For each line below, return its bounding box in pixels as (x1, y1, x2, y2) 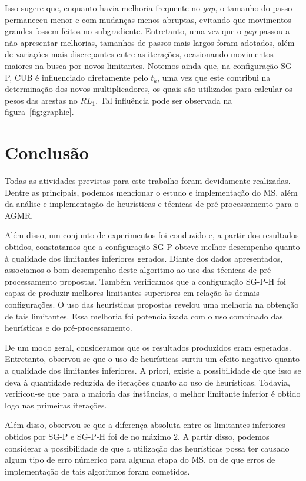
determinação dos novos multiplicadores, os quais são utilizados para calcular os (5, 83, 292, 95)
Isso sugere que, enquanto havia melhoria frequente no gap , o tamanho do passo (5, 2, 292, 14)
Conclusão (5, 140, 89, 164)
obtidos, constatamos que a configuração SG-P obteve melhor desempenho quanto (5, 240, 300, 253)
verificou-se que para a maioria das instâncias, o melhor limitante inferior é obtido (5, 387, 301, 400)
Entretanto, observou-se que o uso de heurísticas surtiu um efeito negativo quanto (5, 352, 300, 365)
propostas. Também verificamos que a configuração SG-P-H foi (59, 275, 286, 287)
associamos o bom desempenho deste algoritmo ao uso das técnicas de (5, 263, 257, 276)
